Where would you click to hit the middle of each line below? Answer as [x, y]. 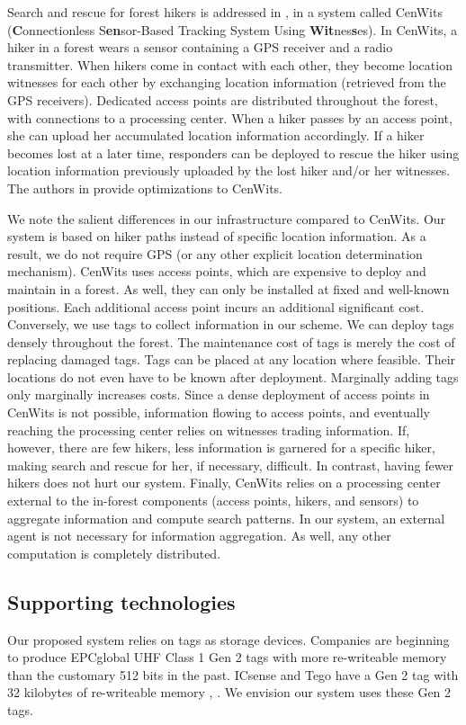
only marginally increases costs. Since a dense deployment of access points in [219, 394]
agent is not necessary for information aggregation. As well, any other [199, 536]
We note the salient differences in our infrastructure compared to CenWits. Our [227, 218]
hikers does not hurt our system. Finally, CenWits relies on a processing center [224, 483]
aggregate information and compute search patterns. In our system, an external [226, 518]
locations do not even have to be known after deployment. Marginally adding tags [233, 376]
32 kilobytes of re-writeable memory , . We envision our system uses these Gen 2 [229, 692]
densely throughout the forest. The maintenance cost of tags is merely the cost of [231, 341]
